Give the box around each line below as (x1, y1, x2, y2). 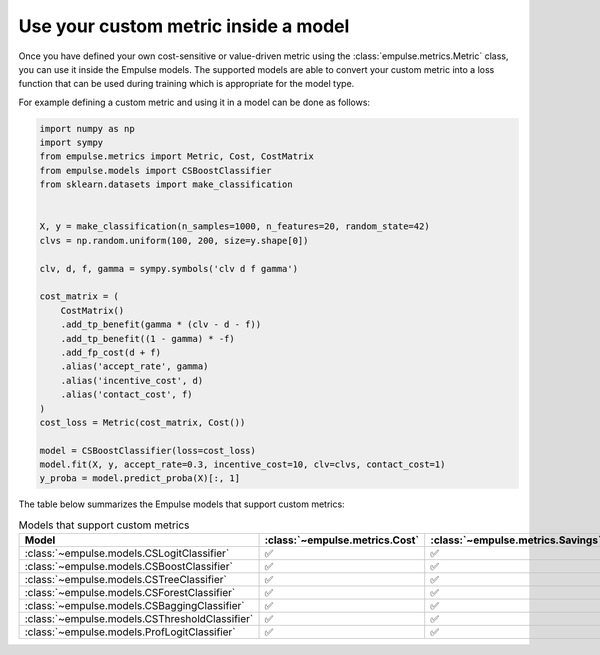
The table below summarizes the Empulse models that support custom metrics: (18, 498, 345, 510)
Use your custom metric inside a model (18, 15, 350, 37)
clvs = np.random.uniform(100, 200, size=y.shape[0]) (39, 235, 309, 246)
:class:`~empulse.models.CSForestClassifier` (24, 586, 236, 600)
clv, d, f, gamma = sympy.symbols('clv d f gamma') (39, 263, 299, 274)
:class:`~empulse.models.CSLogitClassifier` (24, 546, 230, 560)
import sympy (39, 137, 104, 149)
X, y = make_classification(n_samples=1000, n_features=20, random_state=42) (39, 221, 430, 232)
